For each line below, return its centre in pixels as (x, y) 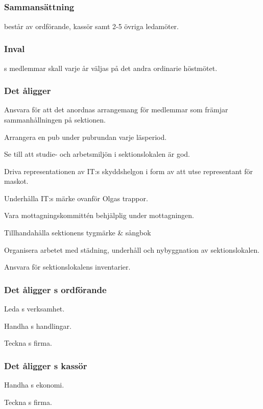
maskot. (16, 181)
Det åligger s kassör (46, 365)
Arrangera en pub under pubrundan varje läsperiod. (86, 137)
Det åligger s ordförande (55, 289)
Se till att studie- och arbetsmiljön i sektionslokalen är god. (97, 154)
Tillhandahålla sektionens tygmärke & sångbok (78, 233)
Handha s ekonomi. (34, 385)
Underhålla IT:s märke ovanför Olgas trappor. (76, 198)
